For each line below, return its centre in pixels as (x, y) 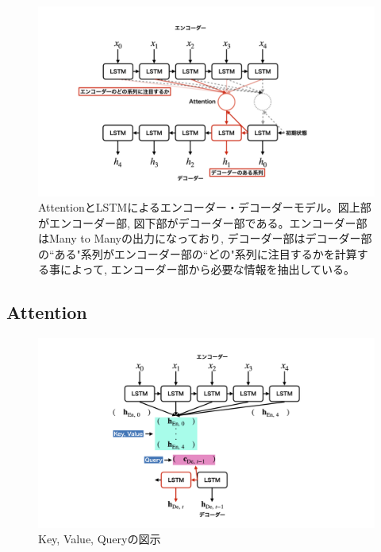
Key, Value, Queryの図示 (100, 539)
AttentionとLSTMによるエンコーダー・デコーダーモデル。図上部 (205, 207)
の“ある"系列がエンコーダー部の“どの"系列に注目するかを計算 (198, 253)
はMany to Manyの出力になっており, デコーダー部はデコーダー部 (205, 238)
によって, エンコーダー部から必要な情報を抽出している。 (208, 269)
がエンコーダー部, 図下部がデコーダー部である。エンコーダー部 (203, 222)
